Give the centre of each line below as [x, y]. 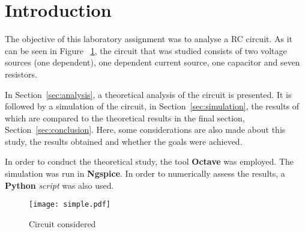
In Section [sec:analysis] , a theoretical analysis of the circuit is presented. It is [148, 94]
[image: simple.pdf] [70, 205]
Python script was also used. [59, 185]
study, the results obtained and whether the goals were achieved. [124, 141]
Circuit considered [62, 223]
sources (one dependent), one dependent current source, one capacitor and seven [152, 62]
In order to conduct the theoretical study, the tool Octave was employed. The [149, 161]
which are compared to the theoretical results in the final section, [125, 118]
